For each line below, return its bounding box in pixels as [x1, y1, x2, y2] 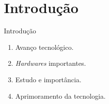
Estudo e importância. [15, 74, 81, 84]
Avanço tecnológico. [15, 42, 74, 52]
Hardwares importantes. [15, 58, 86, 68]
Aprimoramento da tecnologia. [15, 90, 106, 101]
